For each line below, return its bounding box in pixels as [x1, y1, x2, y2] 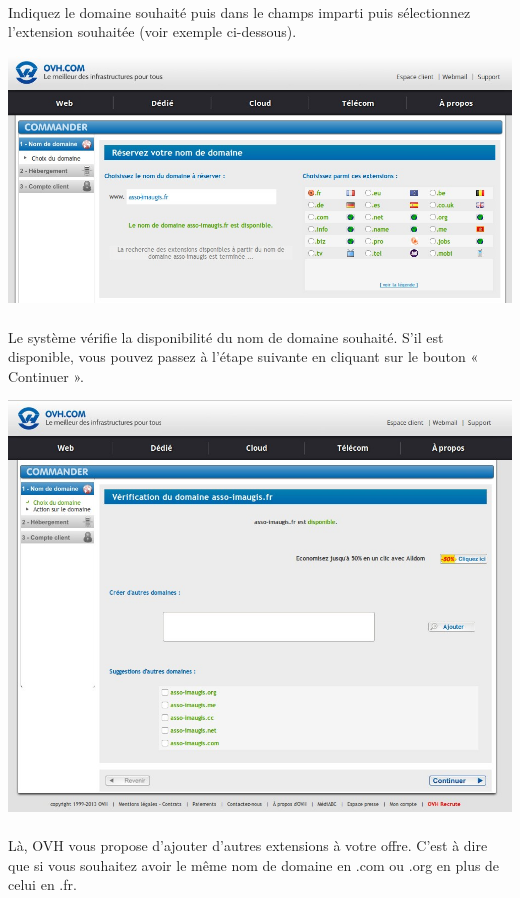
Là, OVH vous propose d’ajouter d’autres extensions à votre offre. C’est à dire [8, 835, 488, 856]
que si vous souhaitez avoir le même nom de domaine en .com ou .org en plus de [8, 854, 500, 875]
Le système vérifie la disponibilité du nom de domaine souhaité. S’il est [8, 326, 444, 347]
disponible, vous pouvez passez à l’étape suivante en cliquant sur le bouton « [8, 346, 479, 367]
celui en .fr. [8, 874, 77, 895]
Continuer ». [8, 365, 84, 386]
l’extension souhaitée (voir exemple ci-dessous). [8, 21, 297, 42]
